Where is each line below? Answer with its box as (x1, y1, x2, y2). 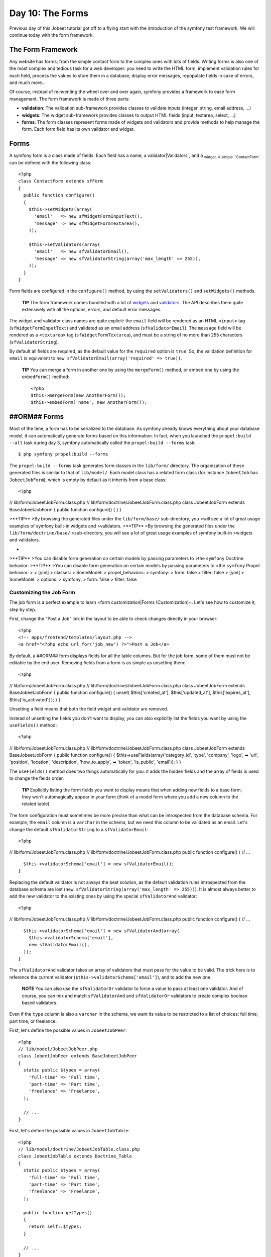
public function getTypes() (23, 1210, 93, 1215)
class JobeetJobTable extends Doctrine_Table (18, 1153, 132, 1159)
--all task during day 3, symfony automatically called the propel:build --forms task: (9, 440, 196, 446)
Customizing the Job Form (9, 589, 75, 596)
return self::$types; (28, 1224, 82, 1229)
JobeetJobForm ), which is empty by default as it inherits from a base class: (9, 477, 167, 483)
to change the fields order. (9, 775, 64, 781)
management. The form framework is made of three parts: (9, 96, 130, 102)
